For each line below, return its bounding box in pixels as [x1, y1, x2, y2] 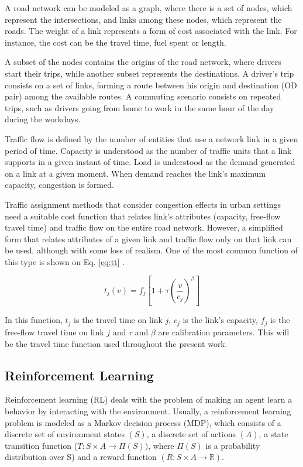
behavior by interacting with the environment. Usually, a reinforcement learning [5, 404, 291, 417]
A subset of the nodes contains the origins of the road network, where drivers [5, 56, 281, 68]
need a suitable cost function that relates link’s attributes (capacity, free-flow [5, 210, 281, 222]
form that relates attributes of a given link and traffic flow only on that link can [5, 232, 292, 245]
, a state [259, 428, 288, 440]
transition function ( [5, 439, 78, 451]
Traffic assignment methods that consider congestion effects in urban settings [5, 198, 281, 210]
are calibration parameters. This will [158, 325, 290, 338]
